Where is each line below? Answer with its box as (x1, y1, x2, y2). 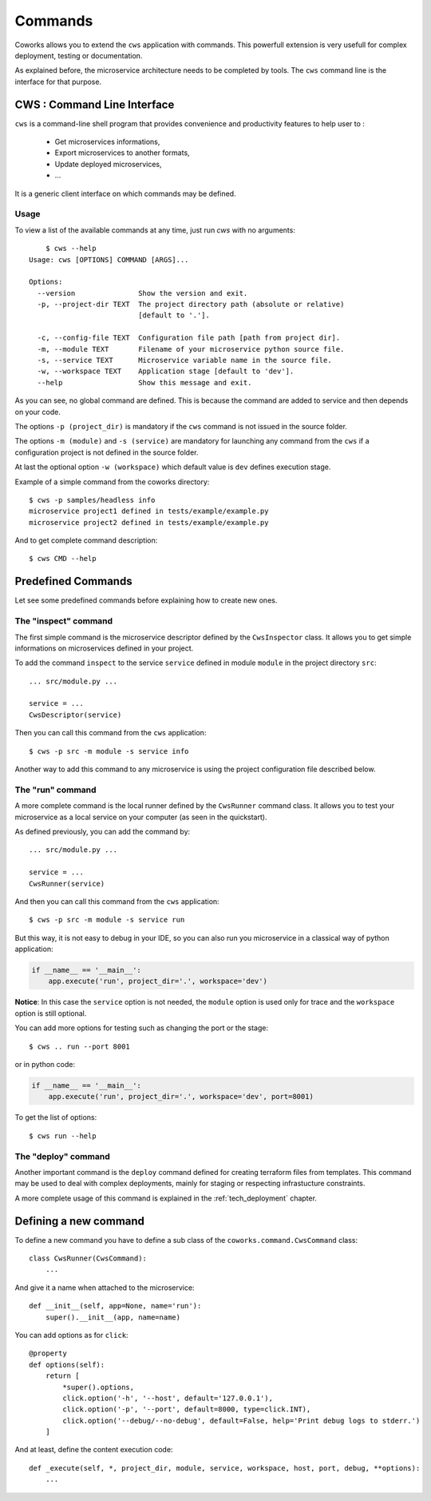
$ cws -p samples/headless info (29, 496, 156, 504)
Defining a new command (14, 1214, 145, 1228)
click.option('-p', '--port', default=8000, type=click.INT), (62, 1405, 311, 1414)
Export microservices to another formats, (54, 148, 191, 157)
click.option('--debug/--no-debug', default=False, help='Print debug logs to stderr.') (62, 1415, 421, 1425)
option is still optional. (14, 1008, 87, 1018)
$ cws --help (45, 244, 97, 253)
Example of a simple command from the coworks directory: (14, 476, 210, 487)
